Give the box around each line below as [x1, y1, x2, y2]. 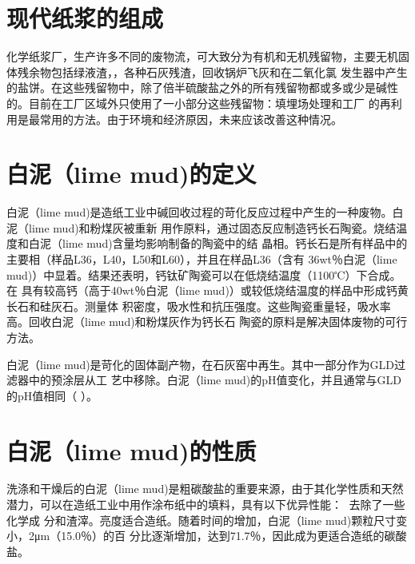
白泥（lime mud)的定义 [6, 157, 257, 190]
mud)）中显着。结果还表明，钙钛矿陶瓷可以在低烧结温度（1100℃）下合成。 [6, 266, 401, 283]
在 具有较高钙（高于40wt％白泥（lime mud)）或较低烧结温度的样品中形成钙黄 [6, 282, 409, 299]
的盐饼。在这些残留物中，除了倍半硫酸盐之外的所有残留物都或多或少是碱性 [6, 79, 398, 96]
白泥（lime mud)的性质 [6, 434, 257, 467]
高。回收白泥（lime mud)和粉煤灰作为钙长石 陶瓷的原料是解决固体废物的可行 [6, 313, 408, 330]
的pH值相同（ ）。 [6, 387, 98, 403]
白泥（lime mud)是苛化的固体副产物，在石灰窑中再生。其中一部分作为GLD [6, 355, 395, 372]
